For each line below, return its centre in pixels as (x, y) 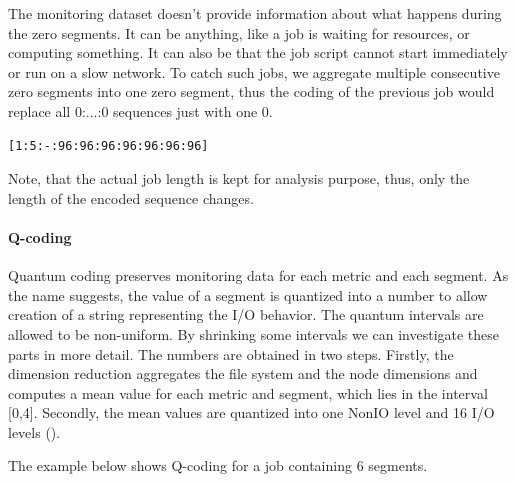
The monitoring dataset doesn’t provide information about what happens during (255, 13)
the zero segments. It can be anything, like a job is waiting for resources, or (239, 32)
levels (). (34, 431)
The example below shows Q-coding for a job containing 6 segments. (218, 465)
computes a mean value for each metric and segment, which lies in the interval (248, 392)
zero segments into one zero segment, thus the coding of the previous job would (251, 91)
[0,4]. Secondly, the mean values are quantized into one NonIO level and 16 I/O (251, 412)
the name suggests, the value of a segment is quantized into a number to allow (248, 294)
